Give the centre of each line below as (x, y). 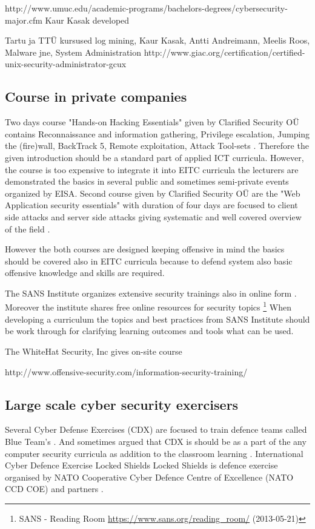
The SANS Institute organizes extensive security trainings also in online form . (151, 293)
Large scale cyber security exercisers (122, 404)
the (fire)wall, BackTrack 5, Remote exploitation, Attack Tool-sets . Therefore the (157, 146)
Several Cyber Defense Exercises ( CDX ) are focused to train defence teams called (156, 429)
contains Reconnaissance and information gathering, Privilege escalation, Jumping (157, 133)
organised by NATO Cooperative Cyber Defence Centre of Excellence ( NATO (149, 477)
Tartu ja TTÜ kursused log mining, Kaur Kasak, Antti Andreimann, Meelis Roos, (157, 40)
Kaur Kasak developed (87, 20)
